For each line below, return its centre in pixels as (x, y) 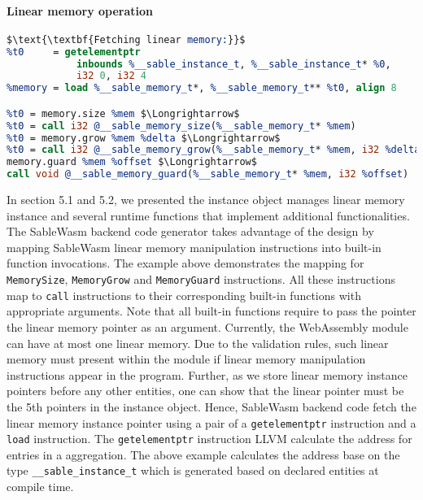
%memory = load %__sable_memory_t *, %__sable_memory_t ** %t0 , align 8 (202, 88)
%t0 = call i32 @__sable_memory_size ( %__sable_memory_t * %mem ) (181, 126)
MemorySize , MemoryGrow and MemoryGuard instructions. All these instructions (201, 279)
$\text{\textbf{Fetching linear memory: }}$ (126, 39)
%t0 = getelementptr (74, 52)
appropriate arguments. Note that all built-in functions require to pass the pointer (211, 311)
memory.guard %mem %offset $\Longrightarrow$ (132, 162)
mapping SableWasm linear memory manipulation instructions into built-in (194, 247)
